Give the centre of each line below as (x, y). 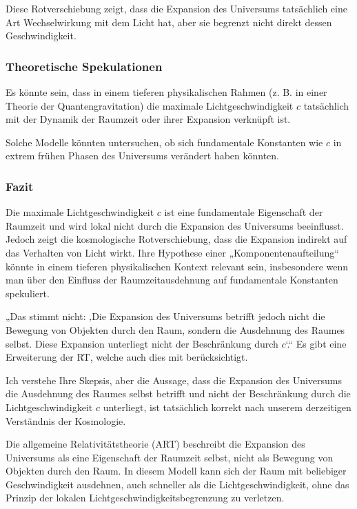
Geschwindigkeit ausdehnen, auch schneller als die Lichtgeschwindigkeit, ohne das (177, 484)
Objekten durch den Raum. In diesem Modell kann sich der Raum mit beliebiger (176, 471)
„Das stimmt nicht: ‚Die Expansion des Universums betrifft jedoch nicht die (165, 316)
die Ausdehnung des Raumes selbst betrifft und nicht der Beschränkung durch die (178, 393)
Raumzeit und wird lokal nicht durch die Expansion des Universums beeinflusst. (175, 225)
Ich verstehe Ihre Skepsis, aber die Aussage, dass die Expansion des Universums (174, 380)
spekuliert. (28, 293)
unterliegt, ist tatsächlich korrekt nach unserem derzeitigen (227, 407)
